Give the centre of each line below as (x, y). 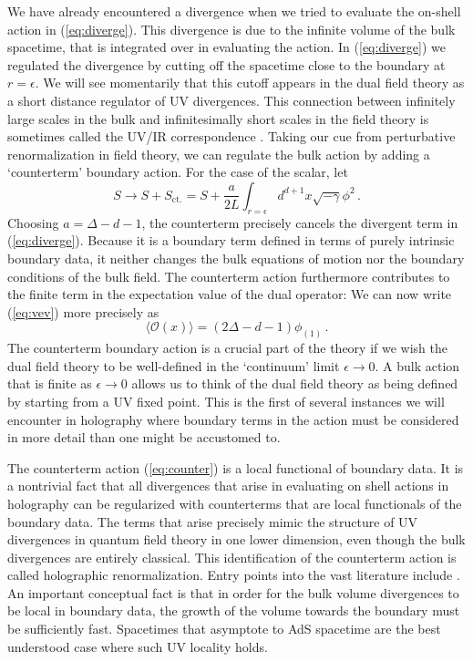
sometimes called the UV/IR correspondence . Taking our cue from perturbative (231, 136)
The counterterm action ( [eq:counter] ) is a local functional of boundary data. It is (236, 467)
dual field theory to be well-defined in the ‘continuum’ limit (174, 365)
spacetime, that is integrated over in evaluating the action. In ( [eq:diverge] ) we (226, 47)
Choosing (33, 222)
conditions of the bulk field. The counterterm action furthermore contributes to (229, 276)
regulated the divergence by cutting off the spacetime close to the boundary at (226, 64)
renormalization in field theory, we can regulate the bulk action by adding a (219, 154)
